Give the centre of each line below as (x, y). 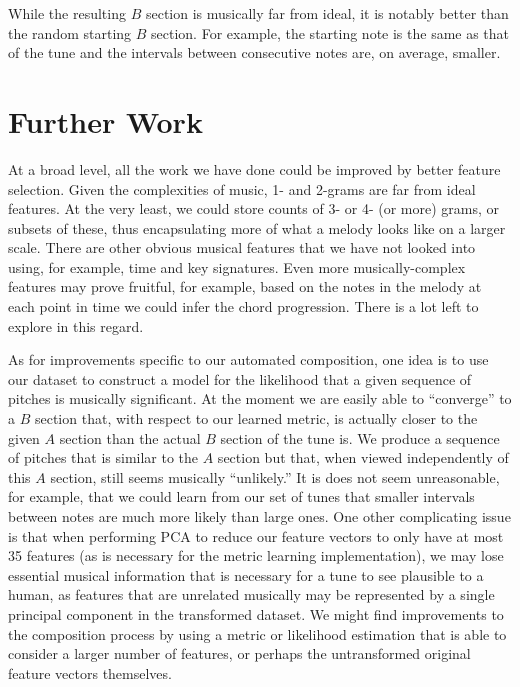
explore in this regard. (76, 325)
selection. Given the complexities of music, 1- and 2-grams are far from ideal (242, 188)
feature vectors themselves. (90, 672)
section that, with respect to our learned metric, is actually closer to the (256, 418)
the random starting (70, 32)
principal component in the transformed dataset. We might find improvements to (256, 613)
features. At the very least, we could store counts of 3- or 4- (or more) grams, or (254, 208)
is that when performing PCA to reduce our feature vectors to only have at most (256, 535)
